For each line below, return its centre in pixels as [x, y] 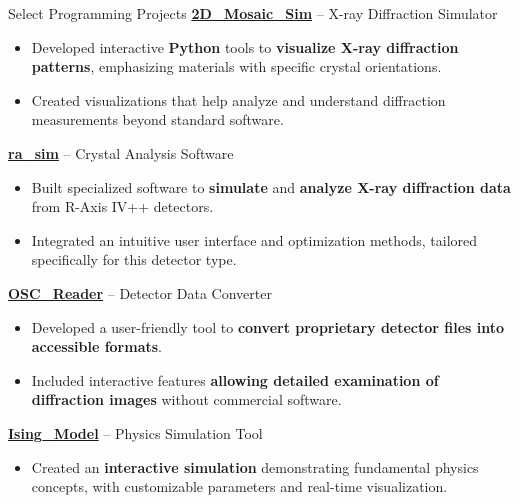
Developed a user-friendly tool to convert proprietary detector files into [268, 326]
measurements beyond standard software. [157, 119]
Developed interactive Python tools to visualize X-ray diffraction [245, 46]
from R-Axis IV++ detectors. [122, 206]
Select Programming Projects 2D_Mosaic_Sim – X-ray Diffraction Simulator [253, 13]
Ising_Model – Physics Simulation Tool [135, 432]
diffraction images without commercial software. [186, 399]
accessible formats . [96, 346]
